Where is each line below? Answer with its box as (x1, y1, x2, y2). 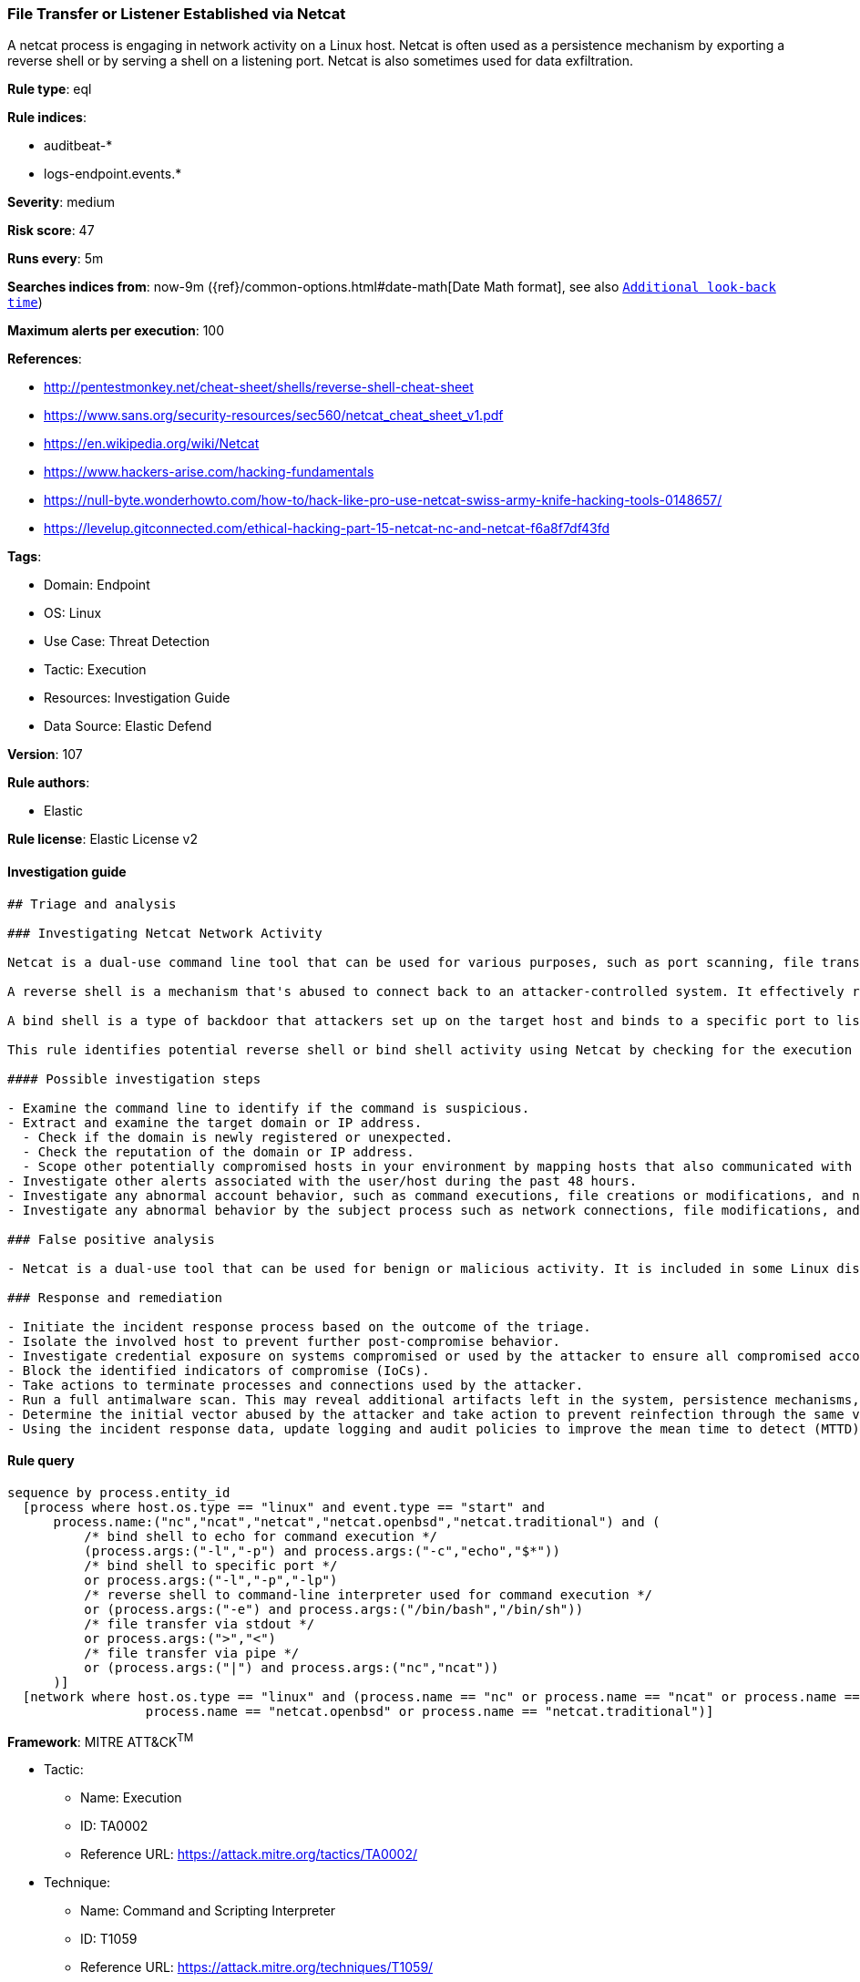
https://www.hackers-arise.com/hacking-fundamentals (44, 464, 374, 480)
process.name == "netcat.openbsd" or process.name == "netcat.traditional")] (145, 1703, 714, 1719)
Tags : (7, 549, 42, 565)
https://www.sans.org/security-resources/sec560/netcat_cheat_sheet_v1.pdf (44, 407, 504, 424)
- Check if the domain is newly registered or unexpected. (22, 1129, 453, 1145)
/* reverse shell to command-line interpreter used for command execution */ (84, 1587, 653, 1602)
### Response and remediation (7, 1289, 223, 1305)
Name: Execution (80, 1790, 182, 1806)
